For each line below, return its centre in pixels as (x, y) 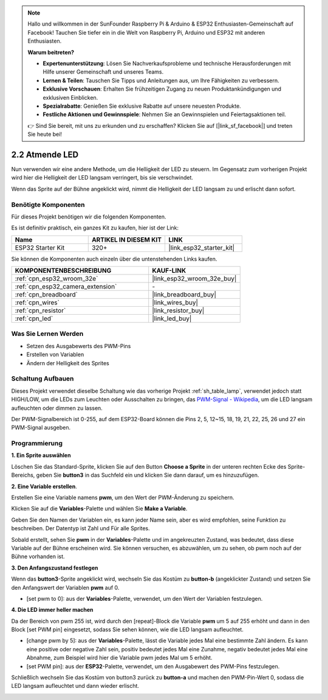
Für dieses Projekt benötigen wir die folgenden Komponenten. (89, 217)
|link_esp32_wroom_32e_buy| (194, 279)
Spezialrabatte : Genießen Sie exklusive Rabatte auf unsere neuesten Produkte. (142, 106)
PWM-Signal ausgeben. (41, 428)
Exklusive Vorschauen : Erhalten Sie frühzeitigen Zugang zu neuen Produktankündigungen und (162, 89)
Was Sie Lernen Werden (47, 334)
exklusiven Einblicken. (70, 97)
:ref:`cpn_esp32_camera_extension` (66, 287)
